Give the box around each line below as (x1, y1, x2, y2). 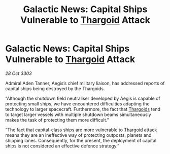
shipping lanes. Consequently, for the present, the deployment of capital (5, 137, 157, 143)
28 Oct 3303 (5, 70, 32, 76)
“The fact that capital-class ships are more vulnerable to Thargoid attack (5, 127, 157, 133)
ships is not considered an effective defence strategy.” (5, 143, 120, 149)
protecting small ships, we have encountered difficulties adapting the (5, 100, 150, 107)
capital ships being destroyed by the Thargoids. (5, 85, 105, 92)
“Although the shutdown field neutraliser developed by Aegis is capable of (5, 95, 161, 101)
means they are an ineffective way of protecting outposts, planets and (5, 132, 152, 138)
